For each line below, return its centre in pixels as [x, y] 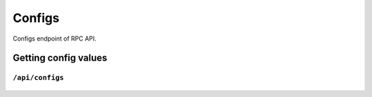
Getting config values [60, 58]
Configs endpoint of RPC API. [54, 39]
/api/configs [39, 78]
